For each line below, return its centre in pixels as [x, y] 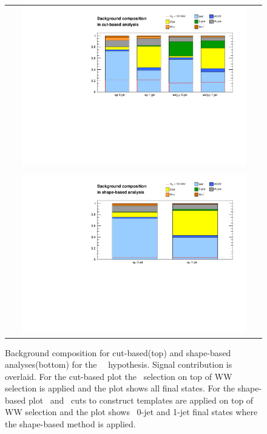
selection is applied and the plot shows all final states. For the [120, 388]
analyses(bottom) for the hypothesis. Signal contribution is [119, 364]
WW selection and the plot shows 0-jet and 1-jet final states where [131, 412]
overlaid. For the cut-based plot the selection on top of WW [119, 376]
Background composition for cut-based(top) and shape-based [118, 352]
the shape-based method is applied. [70, 424]
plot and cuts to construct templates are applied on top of [141, 400]
